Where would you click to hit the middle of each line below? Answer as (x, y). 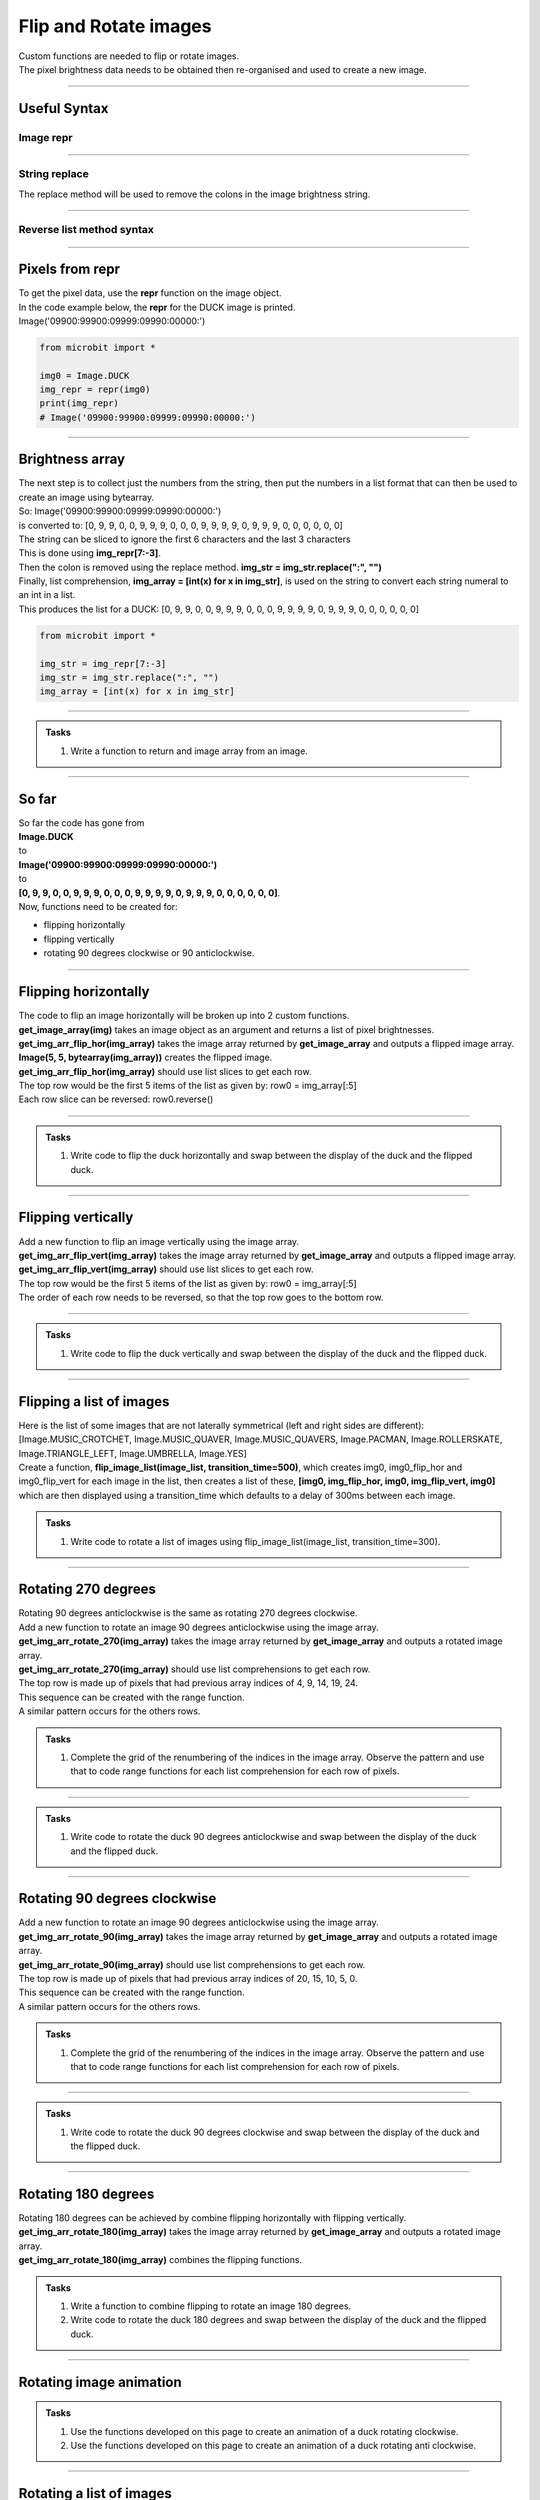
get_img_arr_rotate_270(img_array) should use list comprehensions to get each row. (194, 1669)
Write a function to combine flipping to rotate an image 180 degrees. (211, 2306)
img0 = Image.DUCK (84, 375)
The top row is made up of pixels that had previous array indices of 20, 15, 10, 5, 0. (188, 1978)
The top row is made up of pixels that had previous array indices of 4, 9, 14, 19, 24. (188, 1683)
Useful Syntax (63, 108)
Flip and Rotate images (115, 26)
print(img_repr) (79, 403)
